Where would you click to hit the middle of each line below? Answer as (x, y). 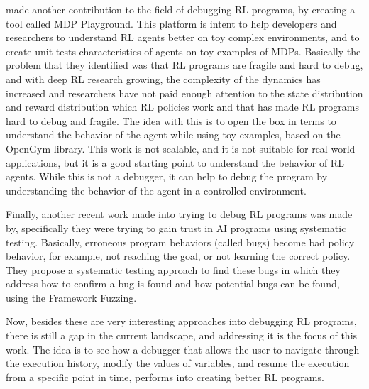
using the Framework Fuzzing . (71, 297)
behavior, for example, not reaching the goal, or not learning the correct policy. (178, 256)
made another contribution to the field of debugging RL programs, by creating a (181, 9)
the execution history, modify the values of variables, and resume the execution (178, 363)
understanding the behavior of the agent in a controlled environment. (156, 190)
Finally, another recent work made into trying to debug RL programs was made (179, 214)
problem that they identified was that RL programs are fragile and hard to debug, (184, 65)
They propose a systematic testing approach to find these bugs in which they (173, 269)
